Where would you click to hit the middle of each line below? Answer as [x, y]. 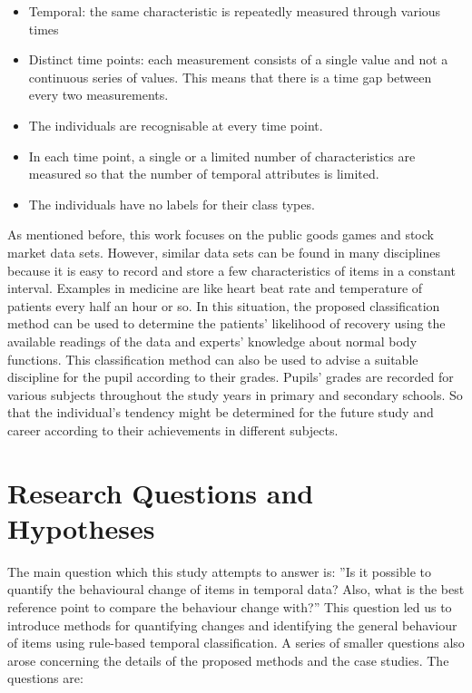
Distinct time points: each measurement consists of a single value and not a [238, 59]
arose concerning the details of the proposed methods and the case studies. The [228, 660]
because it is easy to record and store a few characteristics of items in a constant [231, 270]
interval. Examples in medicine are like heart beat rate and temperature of [215, 288]
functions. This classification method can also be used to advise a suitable [213, 359]
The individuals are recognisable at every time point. [176, 125]
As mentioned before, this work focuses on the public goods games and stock [221, 234]
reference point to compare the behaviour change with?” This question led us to [230, 606]
